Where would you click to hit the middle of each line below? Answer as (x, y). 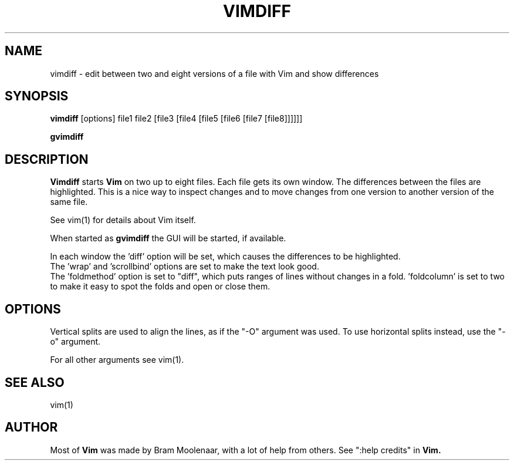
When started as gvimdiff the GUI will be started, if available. (168, 238)
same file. (69, 202)
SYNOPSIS (37, 96)
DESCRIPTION (47, 159)
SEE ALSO (35, 382)
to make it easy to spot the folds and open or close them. (160, 287)
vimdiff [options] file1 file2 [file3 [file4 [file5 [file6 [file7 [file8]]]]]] (176, 119)
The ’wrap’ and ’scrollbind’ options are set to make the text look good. (185, 267)
